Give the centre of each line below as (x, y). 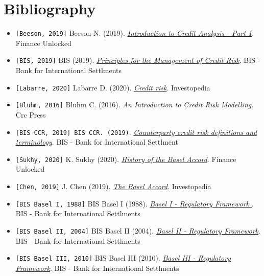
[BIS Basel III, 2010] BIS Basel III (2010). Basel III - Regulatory (123, 258)
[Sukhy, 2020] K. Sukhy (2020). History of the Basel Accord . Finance (126, 159)
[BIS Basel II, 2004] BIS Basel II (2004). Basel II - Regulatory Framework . (138, 230)
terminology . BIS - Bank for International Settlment (97, 142)
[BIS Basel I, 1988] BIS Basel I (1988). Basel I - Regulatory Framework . (135, 203)
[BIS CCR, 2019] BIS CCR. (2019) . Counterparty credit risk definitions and (136, 132)
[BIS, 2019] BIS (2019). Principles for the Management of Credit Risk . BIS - (138, 60)
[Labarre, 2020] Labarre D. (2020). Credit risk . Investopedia (113, 87)
